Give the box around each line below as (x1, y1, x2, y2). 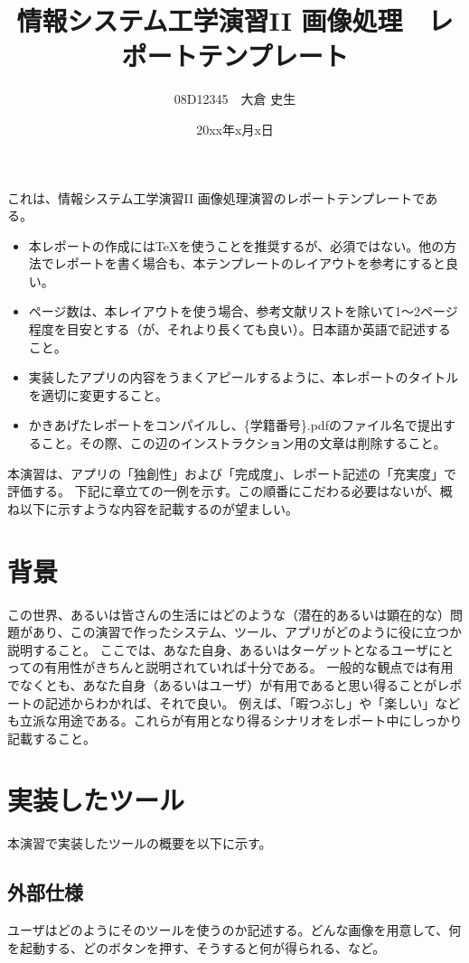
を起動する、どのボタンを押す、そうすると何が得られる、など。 (7, 938, 386, 957)
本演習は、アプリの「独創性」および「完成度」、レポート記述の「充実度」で (7, 463, 456, 482)
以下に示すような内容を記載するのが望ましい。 (19, 499, 298, 518)
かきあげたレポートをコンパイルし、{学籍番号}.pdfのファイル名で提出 (28, 416, 443, 435)
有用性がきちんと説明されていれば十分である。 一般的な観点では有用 (44, 658, 454, 677)
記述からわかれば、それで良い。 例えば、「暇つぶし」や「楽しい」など (44, 693, 461, 712)
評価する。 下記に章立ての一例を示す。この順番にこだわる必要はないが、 (7, 481, 440, 500)
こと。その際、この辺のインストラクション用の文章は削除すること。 (41, 434, 446, 453)
